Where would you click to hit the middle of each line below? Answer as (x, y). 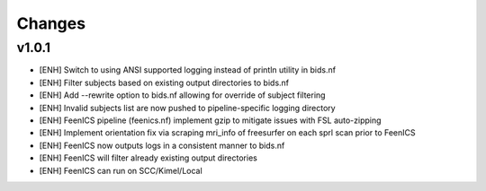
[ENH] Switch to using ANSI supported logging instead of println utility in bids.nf (188, 70)
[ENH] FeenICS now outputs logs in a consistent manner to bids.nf (162, 145)
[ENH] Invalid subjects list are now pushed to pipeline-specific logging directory (188, 108)
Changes (51, 23)
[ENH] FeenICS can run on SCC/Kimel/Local (121, 170)
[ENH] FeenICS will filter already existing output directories (148, 158)
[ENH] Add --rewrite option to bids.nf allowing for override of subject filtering (182, 95)
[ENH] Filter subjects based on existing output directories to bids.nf (164, 82)
